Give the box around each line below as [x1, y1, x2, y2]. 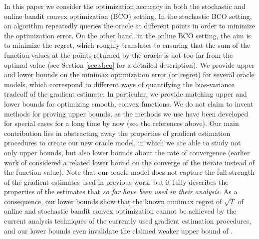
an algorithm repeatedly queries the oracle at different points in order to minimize [4, 20, 256, 31]
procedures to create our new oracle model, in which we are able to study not [4, 137, 241, 148]
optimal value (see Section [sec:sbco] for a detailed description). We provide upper [4, 59, 255, 70]
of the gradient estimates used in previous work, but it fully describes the [4, 176, 229, 187]
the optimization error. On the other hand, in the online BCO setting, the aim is [4, 30, 251, 40]
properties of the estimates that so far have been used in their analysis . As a [4, 186, 238, 197]
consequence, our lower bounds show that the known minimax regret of [4, 196, 222, 206]
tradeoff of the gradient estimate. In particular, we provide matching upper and [4, 89, 247, 99]
